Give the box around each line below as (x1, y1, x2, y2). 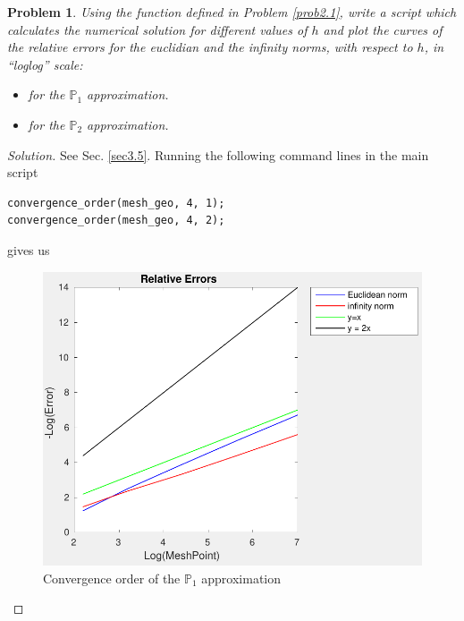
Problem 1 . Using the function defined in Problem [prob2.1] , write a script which (7, 3, 457, 21)
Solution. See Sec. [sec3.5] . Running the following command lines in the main (7, 145, 429, 164)
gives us (7, 240, 50, 259)
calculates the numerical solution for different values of (7, 20, 308, 38)
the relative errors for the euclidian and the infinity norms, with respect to (7, 38, 413, 56)
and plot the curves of (323, 20, 443, 38)
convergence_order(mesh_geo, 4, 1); (7, 196, 225, 209)
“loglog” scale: (7, 55, 83, 73)
